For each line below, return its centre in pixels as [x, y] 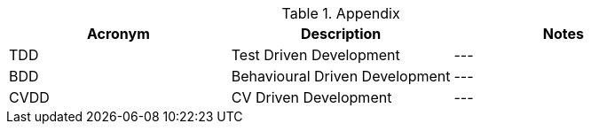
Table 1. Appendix [341, 13]
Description [341, 34]
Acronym [118, 34]
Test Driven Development [315, 55]
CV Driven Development [311, 97]
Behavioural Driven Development [341, 76]
